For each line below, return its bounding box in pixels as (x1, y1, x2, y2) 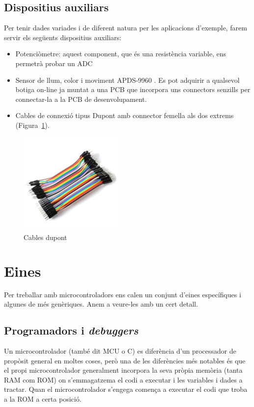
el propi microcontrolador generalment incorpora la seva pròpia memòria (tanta (4, 365, 243, 375)
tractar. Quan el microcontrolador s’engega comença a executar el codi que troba (4, 384, 248, 394)
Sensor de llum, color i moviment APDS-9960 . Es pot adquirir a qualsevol (15, 74, 240, 85)
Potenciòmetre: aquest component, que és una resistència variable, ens (15, 48, 227, 59)
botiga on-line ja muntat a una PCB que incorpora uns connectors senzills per (15, 84, 251, 95)
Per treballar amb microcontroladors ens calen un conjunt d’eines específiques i (4, 289, 241, 299)
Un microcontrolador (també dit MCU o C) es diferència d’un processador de (4, 346, 236, 356)
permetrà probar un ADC (15, 58, 93, 68)
